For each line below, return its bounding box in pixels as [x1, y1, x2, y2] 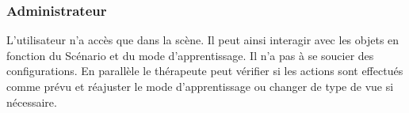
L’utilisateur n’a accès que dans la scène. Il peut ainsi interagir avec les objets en [6, 32, 399, 48]
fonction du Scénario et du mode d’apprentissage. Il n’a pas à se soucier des [6, 47, 374, 63]
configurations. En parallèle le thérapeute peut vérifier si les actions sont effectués [6, 62, 403, 79]
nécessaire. [6, 93, 57, 110]
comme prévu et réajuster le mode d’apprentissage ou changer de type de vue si [6, 78, 394, 94]
